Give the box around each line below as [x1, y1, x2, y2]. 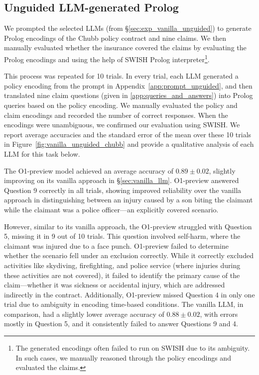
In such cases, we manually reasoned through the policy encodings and [15, 352, 231, 363]
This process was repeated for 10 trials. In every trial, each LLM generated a [4, 71, 239, 81]
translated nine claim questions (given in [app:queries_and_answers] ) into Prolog [4, 90, 253, 100]
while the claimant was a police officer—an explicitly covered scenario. [4, 204, 219, 214]
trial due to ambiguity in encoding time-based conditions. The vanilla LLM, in [4, 299, 244, 309]
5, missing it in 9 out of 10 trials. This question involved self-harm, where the [4, 231, 241, 241]
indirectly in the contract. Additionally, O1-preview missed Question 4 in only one [4, 289, 255, 299]
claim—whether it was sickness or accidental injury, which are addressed [4, 280, 225, 290]
